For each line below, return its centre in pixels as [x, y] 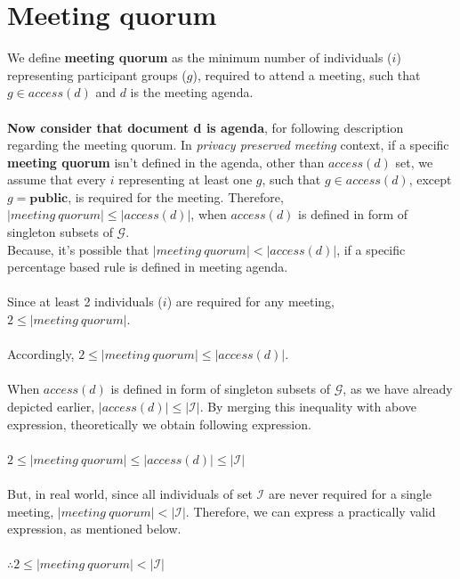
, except [430, 179]
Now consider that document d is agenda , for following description [206, 127]
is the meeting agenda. [192, 92]
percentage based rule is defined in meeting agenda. [148, 267]
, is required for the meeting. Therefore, [176, 196]
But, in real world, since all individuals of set [130, 493]
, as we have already [398, 389]
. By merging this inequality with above [308, 406]
